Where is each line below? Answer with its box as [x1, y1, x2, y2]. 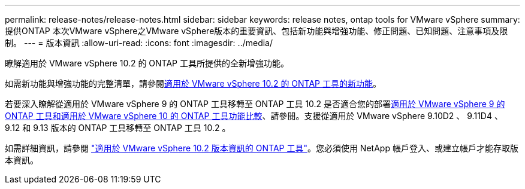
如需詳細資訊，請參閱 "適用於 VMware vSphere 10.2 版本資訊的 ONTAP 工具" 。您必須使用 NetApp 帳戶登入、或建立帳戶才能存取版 [5, 143, 518, 153]
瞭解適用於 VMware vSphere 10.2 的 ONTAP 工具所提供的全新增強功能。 [5, 58, 289, 68]
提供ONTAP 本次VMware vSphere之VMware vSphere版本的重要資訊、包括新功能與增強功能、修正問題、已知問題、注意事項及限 [5, 26, 508, 36]
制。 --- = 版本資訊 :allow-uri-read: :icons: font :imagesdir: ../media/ [5, 38, 273, 48]
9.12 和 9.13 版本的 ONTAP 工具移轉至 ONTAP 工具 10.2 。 [5, 123, 231, 133]
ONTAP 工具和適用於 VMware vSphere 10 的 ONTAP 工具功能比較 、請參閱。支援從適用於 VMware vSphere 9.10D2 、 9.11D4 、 [5, 111, 503, 121]
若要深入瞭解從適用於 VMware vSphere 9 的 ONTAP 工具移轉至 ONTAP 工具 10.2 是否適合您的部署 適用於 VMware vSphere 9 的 [5, 99, 505, 109]
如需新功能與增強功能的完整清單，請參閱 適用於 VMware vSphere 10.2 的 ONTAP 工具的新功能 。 [5, 78, 381, 89]
